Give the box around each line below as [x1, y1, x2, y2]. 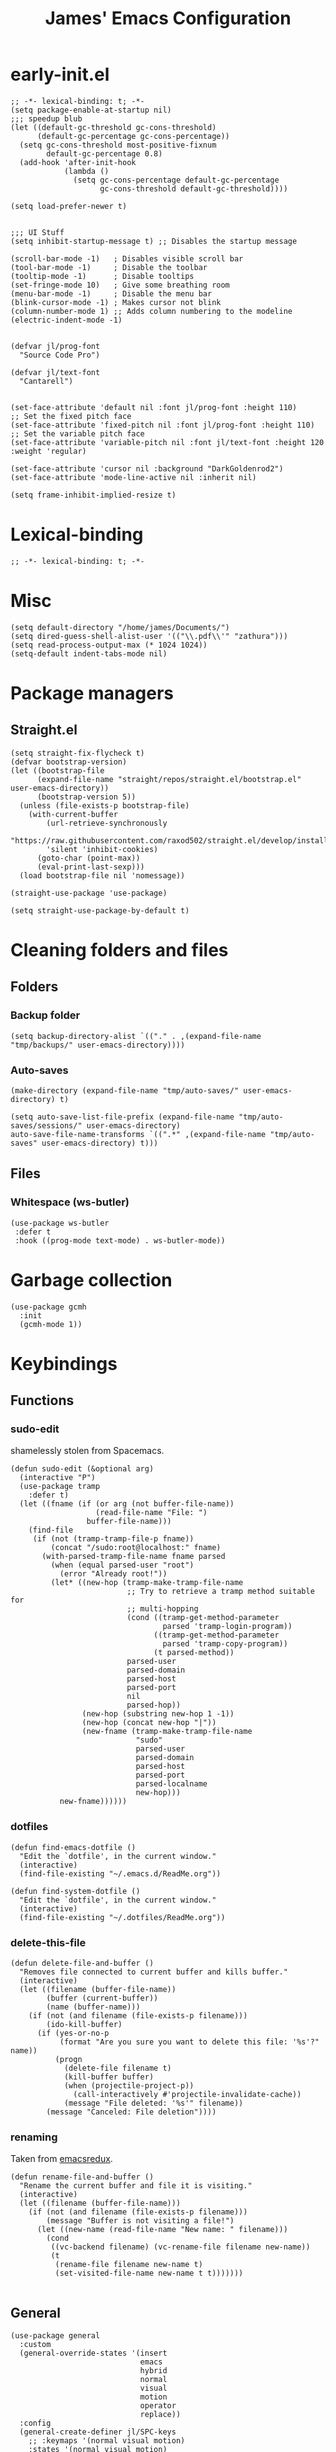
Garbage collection [10, 1268, 173, 1291]
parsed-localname [135, 1779, 208, 1789]
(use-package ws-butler [10, 1218, 110, 1228]
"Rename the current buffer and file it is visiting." [19, 2181, 253, 2191]
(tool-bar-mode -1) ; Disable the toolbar [10, 262, 208, 272]
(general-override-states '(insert [19, 2348, 168, 2359]
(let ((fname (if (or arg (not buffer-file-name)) [19, 1499, 235, 1509]
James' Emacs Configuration [44, 7, 292, 30]
